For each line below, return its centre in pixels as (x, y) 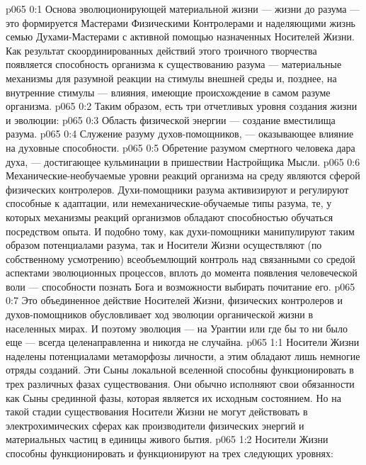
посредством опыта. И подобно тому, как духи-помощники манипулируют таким (180, 231)
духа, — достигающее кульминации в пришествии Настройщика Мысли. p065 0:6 (183, 161)
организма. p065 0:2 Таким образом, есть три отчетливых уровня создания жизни (182, 106)
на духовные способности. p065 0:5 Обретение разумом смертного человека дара (181, 147)
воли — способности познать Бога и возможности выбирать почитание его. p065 (181, 286)
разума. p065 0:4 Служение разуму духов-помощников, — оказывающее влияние (180, 134)
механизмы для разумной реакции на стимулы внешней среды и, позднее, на (171, 78)
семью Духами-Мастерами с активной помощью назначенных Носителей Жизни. (180, 37)
